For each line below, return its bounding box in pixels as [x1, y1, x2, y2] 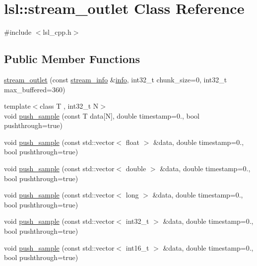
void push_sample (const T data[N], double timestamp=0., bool [4, 110, 199, 121]
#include [4, 27, 32, 37]
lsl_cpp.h [43, 27, 71, 37]
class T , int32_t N [40, 101, 99, 111]
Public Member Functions [4, 51, 140, 66]
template [4, 101, 31, 111]
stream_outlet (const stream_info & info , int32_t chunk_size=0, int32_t [4, 74, 227, 84]
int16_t [126, 242, 149, 253]
